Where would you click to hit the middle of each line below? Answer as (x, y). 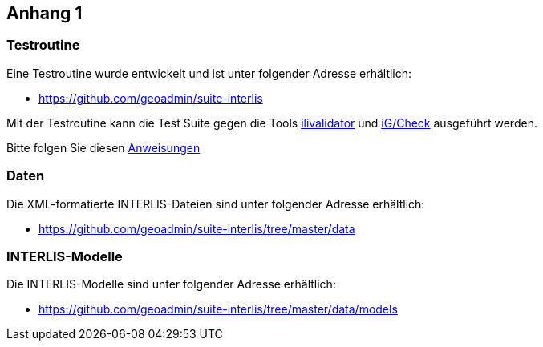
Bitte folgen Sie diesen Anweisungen (103, 147)
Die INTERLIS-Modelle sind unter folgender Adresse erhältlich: (171, 284)
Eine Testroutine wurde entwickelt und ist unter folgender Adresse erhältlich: (209, 73)
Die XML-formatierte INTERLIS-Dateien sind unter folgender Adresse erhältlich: (216, 204)
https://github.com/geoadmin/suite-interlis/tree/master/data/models (218, 309)
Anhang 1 (45, 13)
